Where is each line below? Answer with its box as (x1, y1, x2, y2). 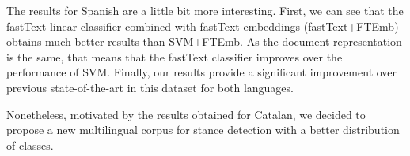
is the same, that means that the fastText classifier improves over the (6, 48, 343, 65)
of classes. (6, 136, 54, 153)
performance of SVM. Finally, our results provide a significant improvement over (6, 64, 397, 80)
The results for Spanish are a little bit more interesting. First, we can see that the (6, 2, 404, 18)
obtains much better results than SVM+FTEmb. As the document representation (6, 33, 402, 50)
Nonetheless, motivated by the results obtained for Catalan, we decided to (6, 106, 366, 122)
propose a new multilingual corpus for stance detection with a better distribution (6, 121, 400, 138)
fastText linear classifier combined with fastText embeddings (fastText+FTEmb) (6, 17, 399, 34)
